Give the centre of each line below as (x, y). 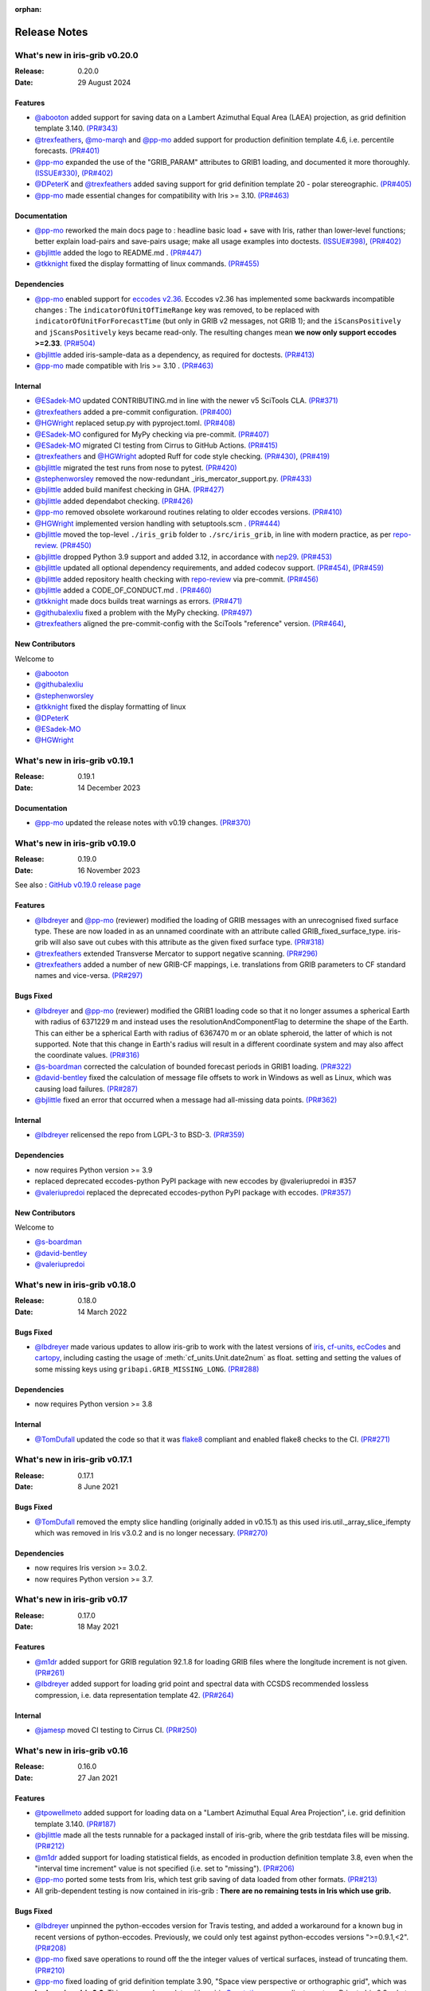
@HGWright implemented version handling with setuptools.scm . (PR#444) (157, 523)
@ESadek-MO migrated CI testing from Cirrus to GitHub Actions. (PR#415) (156, 445)
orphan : (28, 9)
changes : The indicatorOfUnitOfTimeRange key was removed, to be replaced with (177, 310)
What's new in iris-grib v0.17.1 (74, 1460)
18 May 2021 (98, 1627)
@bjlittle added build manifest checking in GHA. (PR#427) (129, 490)
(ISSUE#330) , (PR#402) (74, 173)
